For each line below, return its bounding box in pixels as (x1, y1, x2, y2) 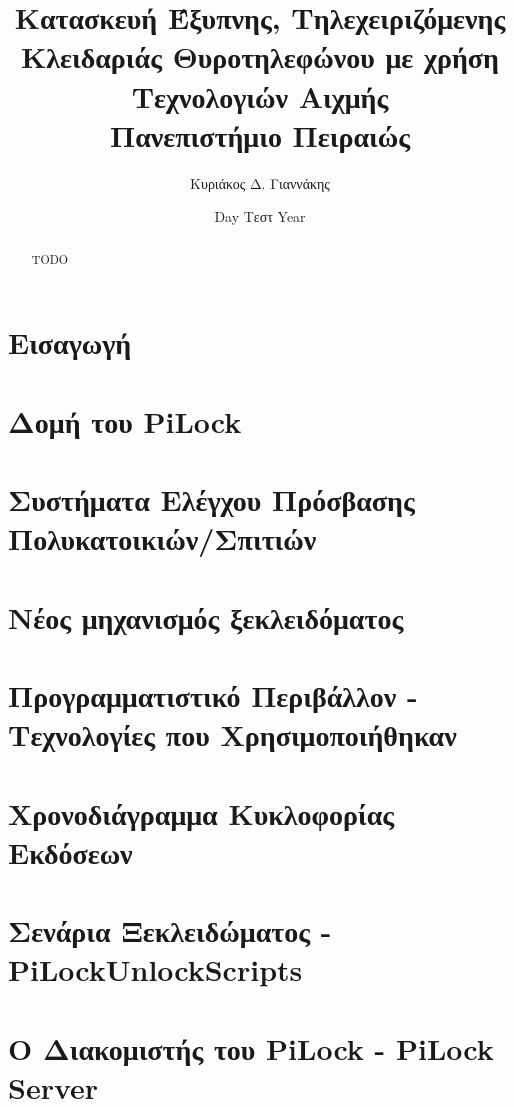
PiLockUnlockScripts (8, 949, 303, 990)
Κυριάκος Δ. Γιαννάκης (190, 172, 330, 193)
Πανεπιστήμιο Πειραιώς (109, 114, 411, 155)
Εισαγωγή (8, 322, 132, 363)
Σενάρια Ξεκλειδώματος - (8, 910, 332, 951)
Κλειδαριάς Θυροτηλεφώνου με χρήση (21, 36, 499, 77)
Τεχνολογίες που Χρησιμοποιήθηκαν (8, 714, 457, 755)
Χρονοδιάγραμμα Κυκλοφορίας (8, 792, 395, 833)
